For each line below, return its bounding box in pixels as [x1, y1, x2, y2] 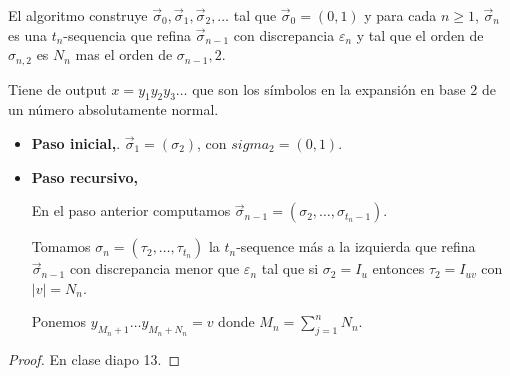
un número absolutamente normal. [8, 99, 219, 120]
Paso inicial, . [31, 133, 121, 154]
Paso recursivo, [31, 166, 139, 187]
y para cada [364, 5, 437, 25]
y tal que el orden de [356, 24, 484, 45]
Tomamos [31, 236, 91, 257]
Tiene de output [8, 78, 107, 99]
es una [8, 24, 47, 45]
